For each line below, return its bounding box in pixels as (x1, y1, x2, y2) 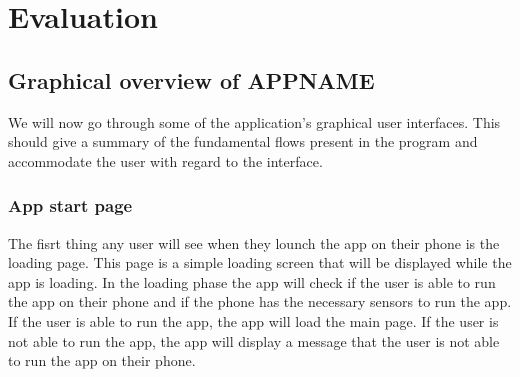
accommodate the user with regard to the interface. (8, 150, 323, 171)
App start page (8, 193, 133, 218)
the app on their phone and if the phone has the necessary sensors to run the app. (8, 291, 512, 312)
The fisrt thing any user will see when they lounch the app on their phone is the (8, 232, 500, 253)
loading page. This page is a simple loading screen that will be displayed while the (8, 252, 512, 273)
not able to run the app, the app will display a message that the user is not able (8, 330, 500, 351)
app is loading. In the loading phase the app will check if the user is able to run (8, 271, 496, 292)
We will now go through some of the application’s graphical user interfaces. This (8, 111, 501, 132)
